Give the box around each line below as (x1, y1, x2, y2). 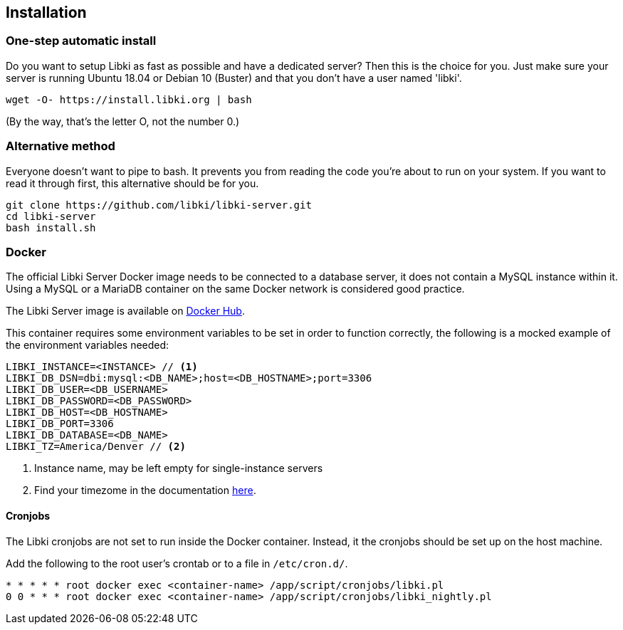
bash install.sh (6, 221, 96, 233)
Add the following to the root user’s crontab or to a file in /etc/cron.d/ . (6, 557, 348, 569)
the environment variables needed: (6, 339, 169, 352)
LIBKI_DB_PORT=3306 (6, 418, 114, 430)
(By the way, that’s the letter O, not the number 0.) (6, 115, 240, 127)
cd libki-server (6, 210, 96, 222)
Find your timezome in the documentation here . (34, 484, 256, 497)
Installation (6, 4, 87, 21)
